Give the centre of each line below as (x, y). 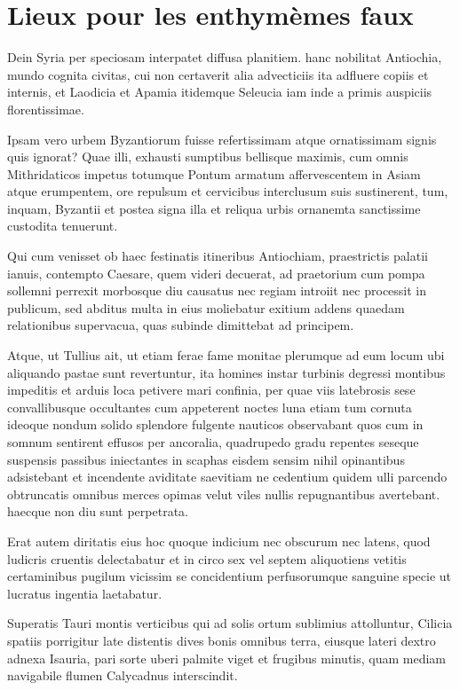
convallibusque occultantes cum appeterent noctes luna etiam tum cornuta (210, 407)
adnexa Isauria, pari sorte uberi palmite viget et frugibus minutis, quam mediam (227, 658)
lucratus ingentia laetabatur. (85, 593)
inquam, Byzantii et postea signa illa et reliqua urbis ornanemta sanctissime (214, 208)
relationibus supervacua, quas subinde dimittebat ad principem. (181, 325)
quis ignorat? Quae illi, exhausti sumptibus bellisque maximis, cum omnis (208, 157)
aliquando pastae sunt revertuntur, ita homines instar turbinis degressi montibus (226, 372)
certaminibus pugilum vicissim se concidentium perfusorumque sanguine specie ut (229, 576)
